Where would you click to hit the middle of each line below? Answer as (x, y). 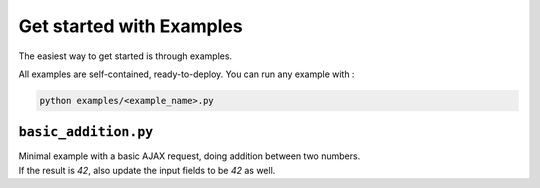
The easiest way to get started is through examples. (125, 56)
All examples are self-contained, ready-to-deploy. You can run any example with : (186, 74)
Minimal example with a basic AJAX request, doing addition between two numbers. (189, 156)
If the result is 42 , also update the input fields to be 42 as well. (147, 170)
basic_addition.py (86, 132)
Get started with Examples (131, 26)
